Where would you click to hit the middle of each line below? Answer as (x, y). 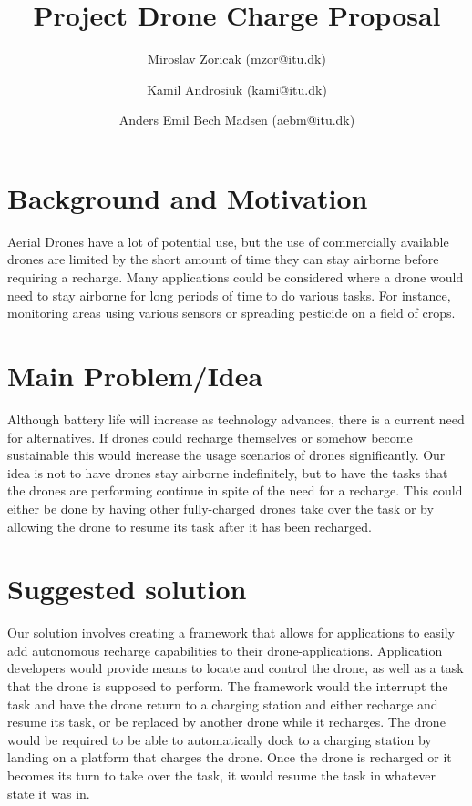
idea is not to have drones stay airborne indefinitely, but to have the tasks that (228, 472)
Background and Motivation (188, 197)
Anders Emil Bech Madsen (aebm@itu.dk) (237, 120)
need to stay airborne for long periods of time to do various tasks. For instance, (229, 295)
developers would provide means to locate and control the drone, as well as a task (236, 668)
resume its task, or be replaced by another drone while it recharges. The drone (226, 722)
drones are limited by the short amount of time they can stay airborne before (223, 259)
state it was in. (49, 793)
